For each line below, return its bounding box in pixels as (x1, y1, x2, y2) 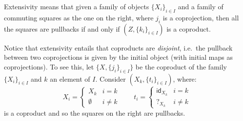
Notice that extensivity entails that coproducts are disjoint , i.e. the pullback (4, 42, 233, 52)
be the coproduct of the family (135, 61, 227, 71)
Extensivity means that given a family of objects (4, 1, 149, 11)
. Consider (95, 73, 126, 84)
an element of (50, 73, 90, 84)
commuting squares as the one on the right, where (4, 12, 154, 22)
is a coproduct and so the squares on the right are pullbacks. (4, 107, 185, 118)
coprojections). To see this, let (4, 61, 94, 71)
